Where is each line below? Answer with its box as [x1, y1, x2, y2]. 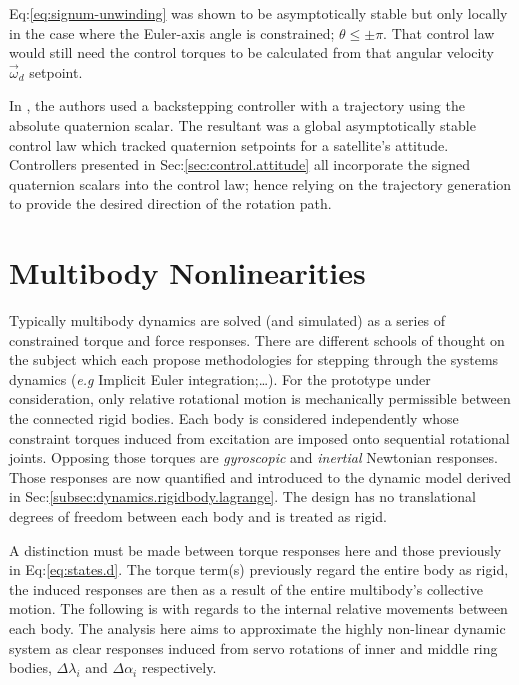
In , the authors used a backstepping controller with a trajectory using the [9, 95, 465, 116]
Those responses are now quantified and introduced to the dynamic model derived [9, 466, 512, 487]
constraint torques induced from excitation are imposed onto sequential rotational [9, 427, 510, 448]
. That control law [383, 22, 495, 43]
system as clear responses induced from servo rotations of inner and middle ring [9, 637, 498, 658]
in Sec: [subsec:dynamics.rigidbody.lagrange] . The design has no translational [9, 486, 476, 507]
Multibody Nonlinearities [9, 252, 366, 293]
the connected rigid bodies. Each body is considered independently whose [9, 408, 459, 429]
